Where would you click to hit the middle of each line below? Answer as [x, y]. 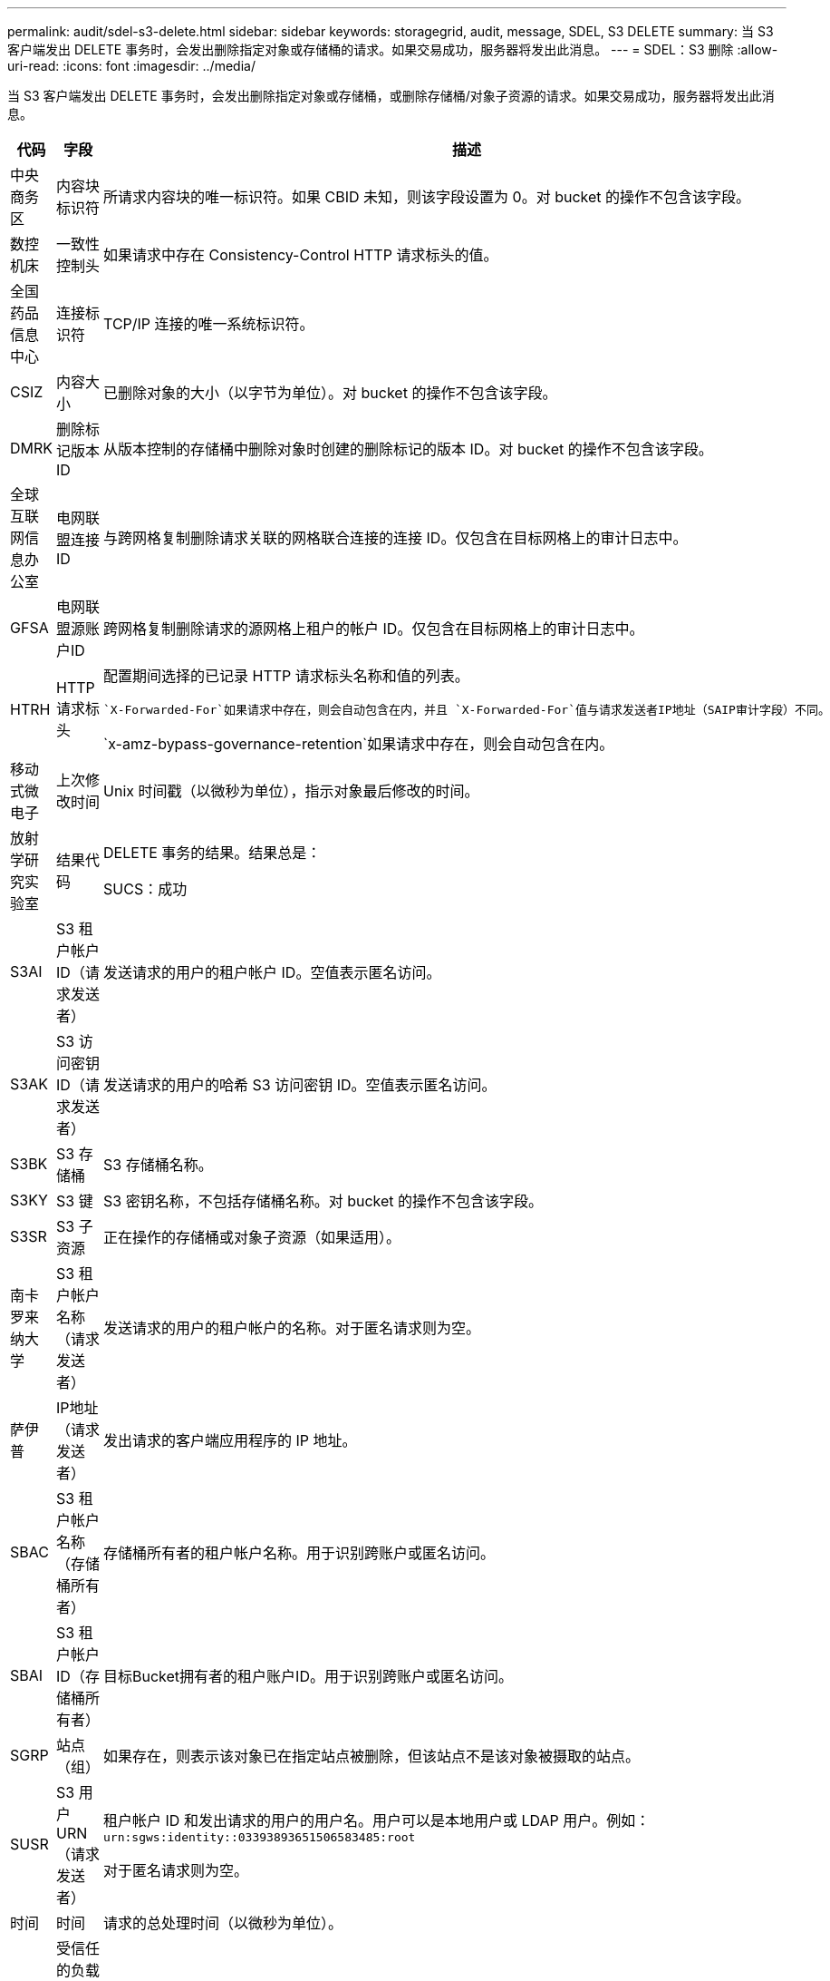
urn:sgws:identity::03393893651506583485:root [260, 1837]
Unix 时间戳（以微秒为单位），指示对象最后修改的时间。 [291, 791]
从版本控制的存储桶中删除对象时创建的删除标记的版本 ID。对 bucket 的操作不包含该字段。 [408, 449]
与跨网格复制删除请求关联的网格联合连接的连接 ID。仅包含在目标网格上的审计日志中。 [396, 538]
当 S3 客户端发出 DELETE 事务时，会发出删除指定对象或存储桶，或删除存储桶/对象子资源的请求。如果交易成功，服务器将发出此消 [391, 96]
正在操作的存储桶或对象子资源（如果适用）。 [252, 1237]
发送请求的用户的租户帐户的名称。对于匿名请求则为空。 [292, 1328]
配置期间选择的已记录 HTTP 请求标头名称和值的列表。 [286, 676]
